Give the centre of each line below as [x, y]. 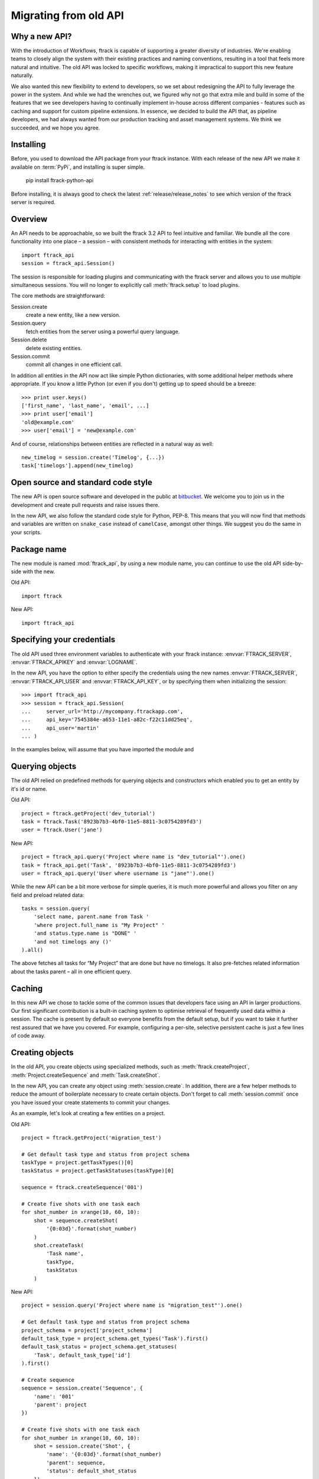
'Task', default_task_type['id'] [82, 1355]
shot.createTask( [58, 1245]
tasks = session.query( [56, 909]
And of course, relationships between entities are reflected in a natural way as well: [112, 444]
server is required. [33, 202]
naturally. [22, 75]
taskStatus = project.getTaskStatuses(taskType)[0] [98, 1171]
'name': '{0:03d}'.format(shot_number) [104, 1454]
